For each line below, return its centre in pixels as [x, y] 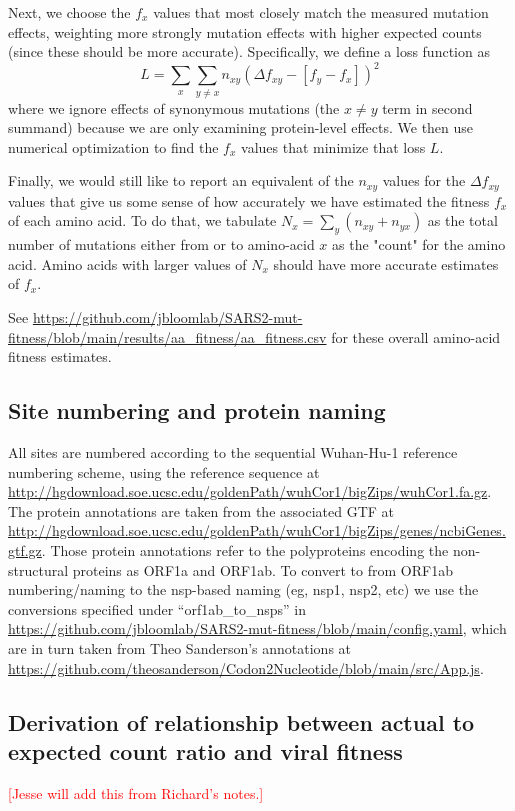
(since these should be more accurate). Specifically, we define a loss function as [249, 51]
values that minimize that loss [333, 146]
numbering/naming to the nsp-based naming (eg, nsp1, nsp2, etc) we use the [243, 589]
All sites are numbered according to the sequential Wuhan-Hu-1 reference [233, 452]
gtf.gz [25, 549]
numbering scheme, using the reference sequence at [164, 471]
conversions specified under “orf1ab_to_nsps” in [157, 608]
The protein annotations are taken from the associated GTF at [201, 510]
